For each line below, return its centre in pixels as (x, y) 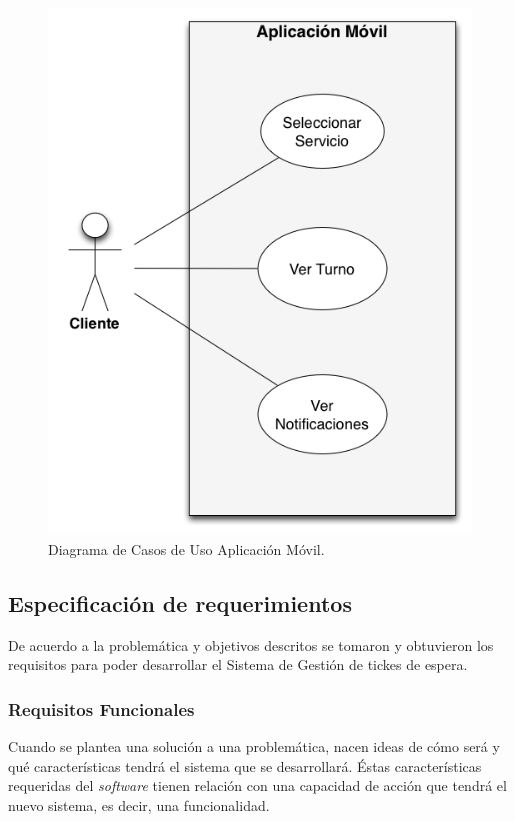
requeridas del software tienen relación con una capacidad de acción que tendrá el (257, 785)
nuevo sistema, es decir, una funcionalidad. (139, 804)
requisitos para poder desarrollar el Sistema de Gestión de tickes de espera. (238, 664)
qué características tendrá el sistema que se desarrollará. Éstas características (245, 765)
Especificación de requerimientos (180, 602)
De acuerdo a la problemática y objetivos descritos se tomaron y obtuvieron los (251, 644)
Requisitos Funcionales (101, 708)
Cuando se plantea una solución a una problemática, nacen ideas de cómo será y (254, 746)
